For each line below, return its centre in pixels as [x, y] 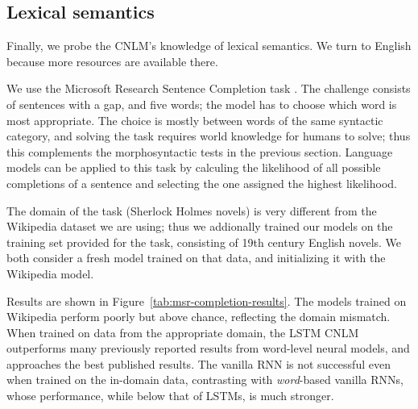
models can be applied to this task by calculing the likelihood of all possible [194, 167]
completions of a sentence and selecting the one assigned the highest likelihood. [202, 183]
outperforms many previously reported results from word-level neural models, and [208, 348]
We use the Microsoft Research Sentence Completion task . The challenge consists [209, 88]
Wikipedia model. [50, 273]
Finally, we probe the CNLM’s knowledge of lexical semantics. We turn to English [209, 46]
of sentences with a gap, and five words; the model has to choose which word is [202, 104]
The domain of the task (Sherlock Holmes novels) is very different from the [192, 210]
